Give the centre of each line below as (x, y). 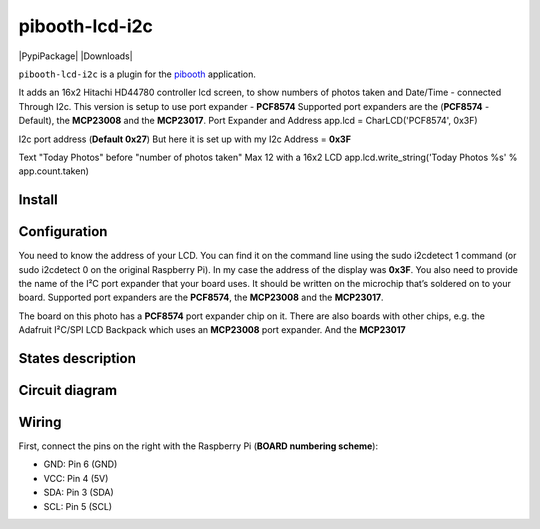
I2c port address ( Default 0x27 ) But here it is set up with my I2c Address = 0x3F (185, 139)
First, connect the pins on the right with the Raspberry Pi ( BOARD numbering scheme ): (198, 446)
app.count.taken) (54, 171)
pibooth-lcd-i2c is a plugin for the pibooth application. (137, 74)
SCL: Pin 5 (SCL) (78, 506)
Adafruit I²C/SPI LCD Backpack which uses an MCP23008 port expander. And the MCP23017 (212, 330)
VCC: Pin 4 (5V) (76, 478)
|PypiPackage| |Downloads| (76, 56)
